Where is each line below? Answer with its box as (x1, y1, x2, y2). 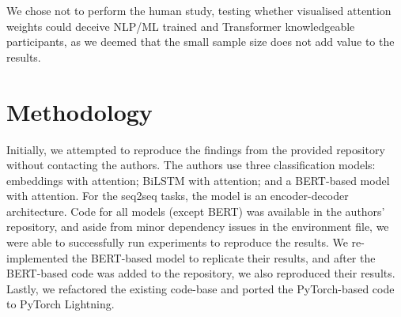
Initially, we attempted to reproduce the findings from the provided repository (6, 141, 385, 157)
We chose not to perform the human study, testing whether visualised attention (6, 2, 392, 18)
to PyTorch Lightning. (6, 296, 115, 312)
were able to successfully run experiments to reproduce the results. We (6, 234, 348, 251)
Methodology (6, 95, 153, 127)
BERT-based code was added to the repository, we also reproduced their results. (6, 265, 395, 281)
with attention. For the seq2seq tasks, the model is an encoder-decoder (6, 187, 349, 204)
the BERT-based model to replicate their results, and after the (71, 249, 376, 266)
